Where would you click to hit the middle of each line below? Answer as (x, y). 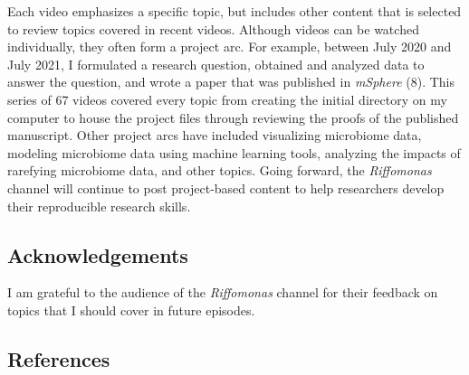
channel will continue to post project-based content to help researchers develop (226, 187)
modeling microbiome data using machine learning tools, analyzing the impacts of (234, 152)
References (59, 358)
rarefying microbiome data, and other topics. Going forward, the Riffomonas (220, 170)
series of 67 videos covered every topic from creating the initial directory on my (227, 99)
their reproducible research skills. (99, 206)
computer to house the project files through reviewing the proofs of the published (233, 117)
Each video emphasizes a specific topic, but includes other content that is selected (234, 11)
